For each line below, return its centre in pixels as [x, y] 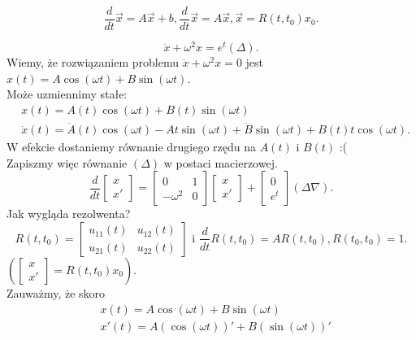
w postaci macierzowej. [221, 162]
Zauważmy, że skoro [56, 292]
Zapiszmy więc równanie [67, 162]
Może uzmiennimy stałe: [67, 94]
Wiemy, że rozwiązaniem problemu [93, 62]
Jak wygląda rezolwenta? [69, 214]
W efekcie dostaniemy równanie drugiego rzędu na [132, 147]
